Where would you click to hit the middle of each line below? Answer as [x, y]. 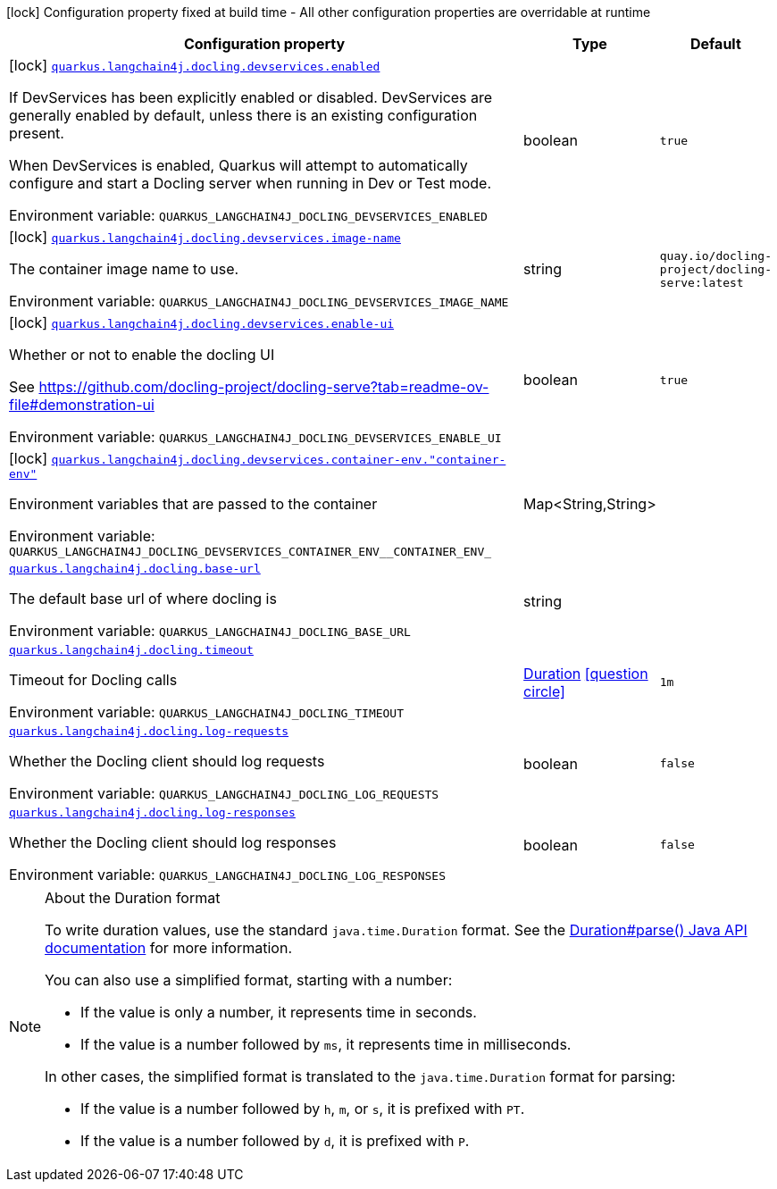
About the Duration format [133, 898]
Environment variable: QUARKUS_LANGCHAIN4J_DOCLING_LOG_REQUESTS [224, 793]
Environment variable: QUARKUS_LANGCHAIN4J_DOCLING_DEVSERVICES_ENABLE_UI [255, 437]
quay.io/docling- [715, 255]
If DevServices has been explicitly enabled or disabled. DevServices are [251, 97]
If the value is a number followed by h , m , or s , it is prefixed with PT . [303, 1109]
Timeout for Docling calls [93, 680]
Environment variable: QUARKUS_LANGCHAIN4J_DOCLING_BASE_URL [210, 631]
